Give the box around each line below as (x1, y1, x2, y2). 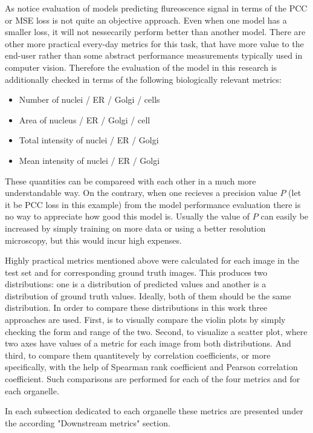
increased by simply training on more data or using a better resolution (5, 221, 266, 234)
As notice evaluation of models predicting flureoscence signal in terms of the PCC (5, 2, 308, 14)
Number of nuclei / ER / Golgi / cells (19, 93, 160, 106)
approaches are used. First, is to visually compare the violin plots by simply (5, 313, 286, 326)
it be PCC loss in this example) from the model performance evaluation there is (5, 198, 301, 210)
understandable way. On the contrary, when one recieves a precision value (5, 186, 277, 199)
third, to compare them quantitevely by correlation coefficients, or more (5, 348, 271, 361)
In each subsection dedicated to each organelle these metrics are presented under (5, 405, 303, 417)
